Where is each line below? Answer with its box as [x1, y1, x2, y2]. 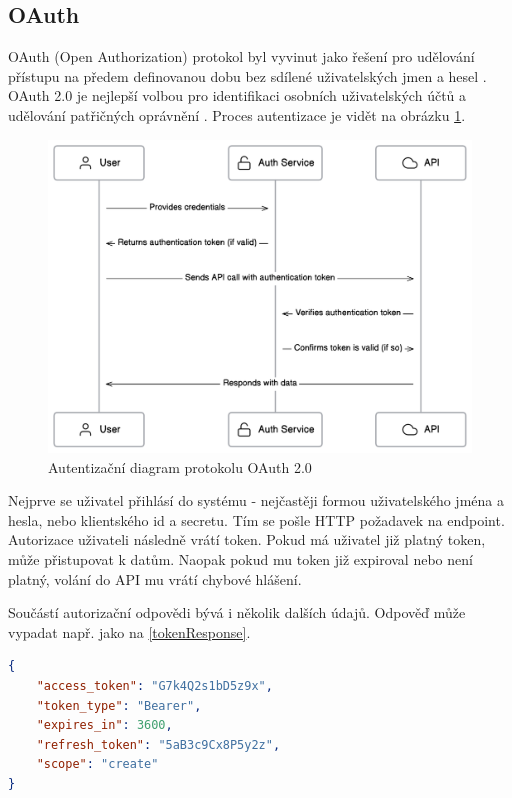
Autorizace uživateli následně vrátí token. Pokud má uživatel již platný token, [8, 529, 486, 550]
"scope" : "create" [36, 757, 159, 772]
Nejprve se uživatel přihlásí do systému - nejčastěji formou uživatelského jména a [8, 490, 504, 511]
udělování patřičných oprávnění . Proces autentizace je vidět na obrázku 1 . [8, 104, 466, 125]
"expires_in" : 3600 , [36, 718, 173, 733]
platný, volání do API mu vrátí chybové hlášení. [8, 568, 302, 589]
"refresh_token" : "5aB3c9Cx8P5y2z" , [36, 737, 281, 752]
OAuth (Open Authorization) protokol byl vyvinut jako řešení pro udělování [8, 46, 475, 67]
